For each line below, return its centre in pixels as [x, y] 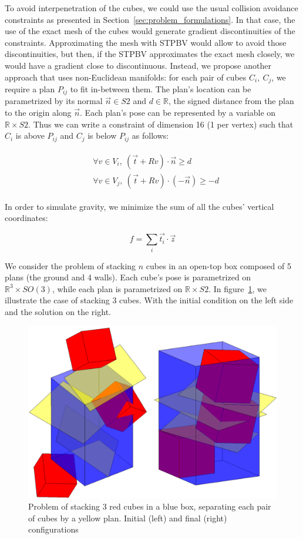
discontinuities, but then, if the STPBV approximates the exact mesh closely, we [150, 54]
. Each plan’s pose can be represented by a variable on [178, 113]
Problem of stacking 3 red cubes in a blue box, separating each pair [150, 506]
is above [30, 135]
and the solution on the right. [58, 311]
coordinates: [26, 218]
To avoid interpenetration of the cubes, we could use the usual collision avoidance [151, 8]
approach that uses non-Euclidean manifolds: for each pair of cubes [126, 77]
